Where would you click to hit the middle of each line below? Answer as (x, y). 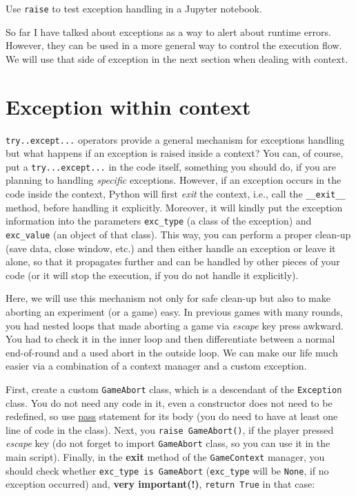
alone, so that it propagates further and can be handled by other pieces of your (173, 261)
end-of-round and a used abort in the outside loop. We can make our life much (172, 352)
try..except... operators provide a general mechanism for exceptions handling (175, 139)
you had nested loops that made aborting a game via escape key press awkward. (175, 325)
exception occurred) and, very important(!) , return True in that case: (160, 484)
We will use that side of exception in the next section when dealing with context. (177, 58)
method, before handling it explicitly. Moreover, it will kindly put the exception (174, 207)
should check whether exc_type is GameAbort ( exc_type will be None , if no (167, 470)
